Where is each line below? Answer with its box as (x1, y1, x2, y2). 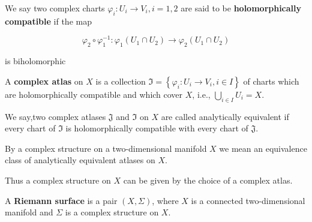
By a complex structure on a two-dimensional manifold (5, 142, 207, 154)
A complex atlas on (5, 74, 83, 87)
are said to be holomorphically (181, 2, 302, 14)
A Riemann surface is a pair (5, 194, 118, 206)
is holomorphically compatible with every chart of (65, 122, 248, 134)
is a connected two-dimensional (191, 194, 305, 206)
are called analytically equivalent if (161, 110, 289, 122)
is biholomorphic (5, 55, 66, 67)
